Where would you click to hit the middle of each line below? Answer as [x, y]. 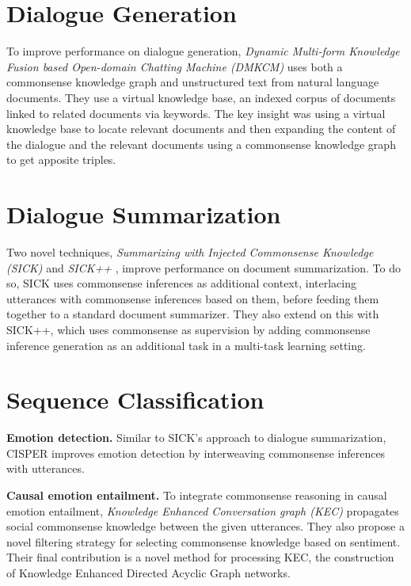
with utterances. [46, 468]
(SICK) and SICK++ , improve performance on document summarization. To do [204, 267]
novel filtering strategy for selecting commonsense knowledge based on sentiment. [204, 541]
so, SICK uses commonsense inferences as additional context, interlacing [181, 283]
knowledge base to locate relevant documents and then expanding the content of [201, 129]
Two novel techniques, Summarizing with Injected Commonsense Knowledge [190, 252]
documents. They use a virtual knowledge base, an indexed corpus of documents [201, 97]
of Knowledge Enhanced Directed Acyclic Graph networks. [148, 573]
